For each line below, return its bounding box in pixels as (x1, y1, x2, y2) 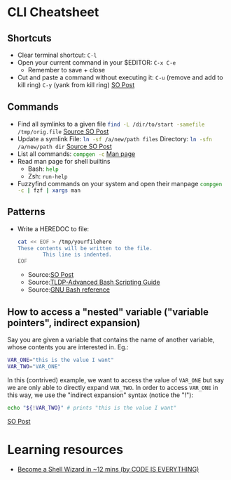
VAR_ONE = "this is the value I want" (7, 356, 114, 363)
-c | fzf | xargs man (17, 187, 81, 194)
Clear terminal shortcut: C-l (17, 51, 97, 59)
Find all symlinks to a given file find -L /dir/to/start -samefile (17, 119, 205, 128)
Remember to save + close (27, 66, 106, 74)
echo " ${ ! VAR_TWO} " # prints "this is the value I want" (7, 404, 177, 411)
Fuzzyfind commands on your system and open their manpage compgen (17, 179, 223, 188)
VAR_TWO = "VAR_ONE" (7, 363, 61, 370)
